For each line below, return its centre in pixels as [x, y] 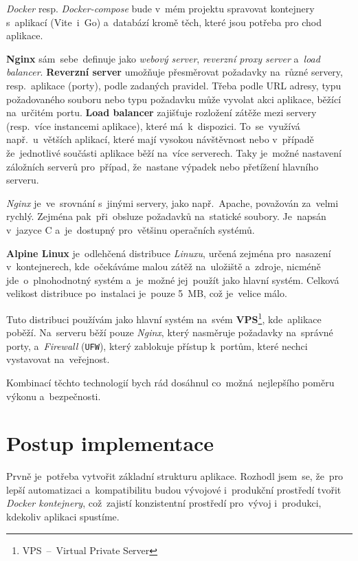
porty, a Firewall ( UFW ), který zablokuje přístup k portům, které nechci [157, 345]
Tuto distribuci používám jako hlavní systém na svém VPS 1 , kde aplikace [164, 318]
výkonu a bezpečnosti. [54, 396]
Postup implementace [110, 443]
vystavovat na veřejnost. [58, 359]
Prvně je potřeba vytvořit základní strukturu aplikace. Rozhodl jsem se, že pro [175, 476]
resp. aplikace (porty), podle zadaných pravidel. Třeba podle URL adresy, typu [174, 85]
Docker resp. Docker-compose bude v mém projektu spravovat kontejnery [160, 8]
